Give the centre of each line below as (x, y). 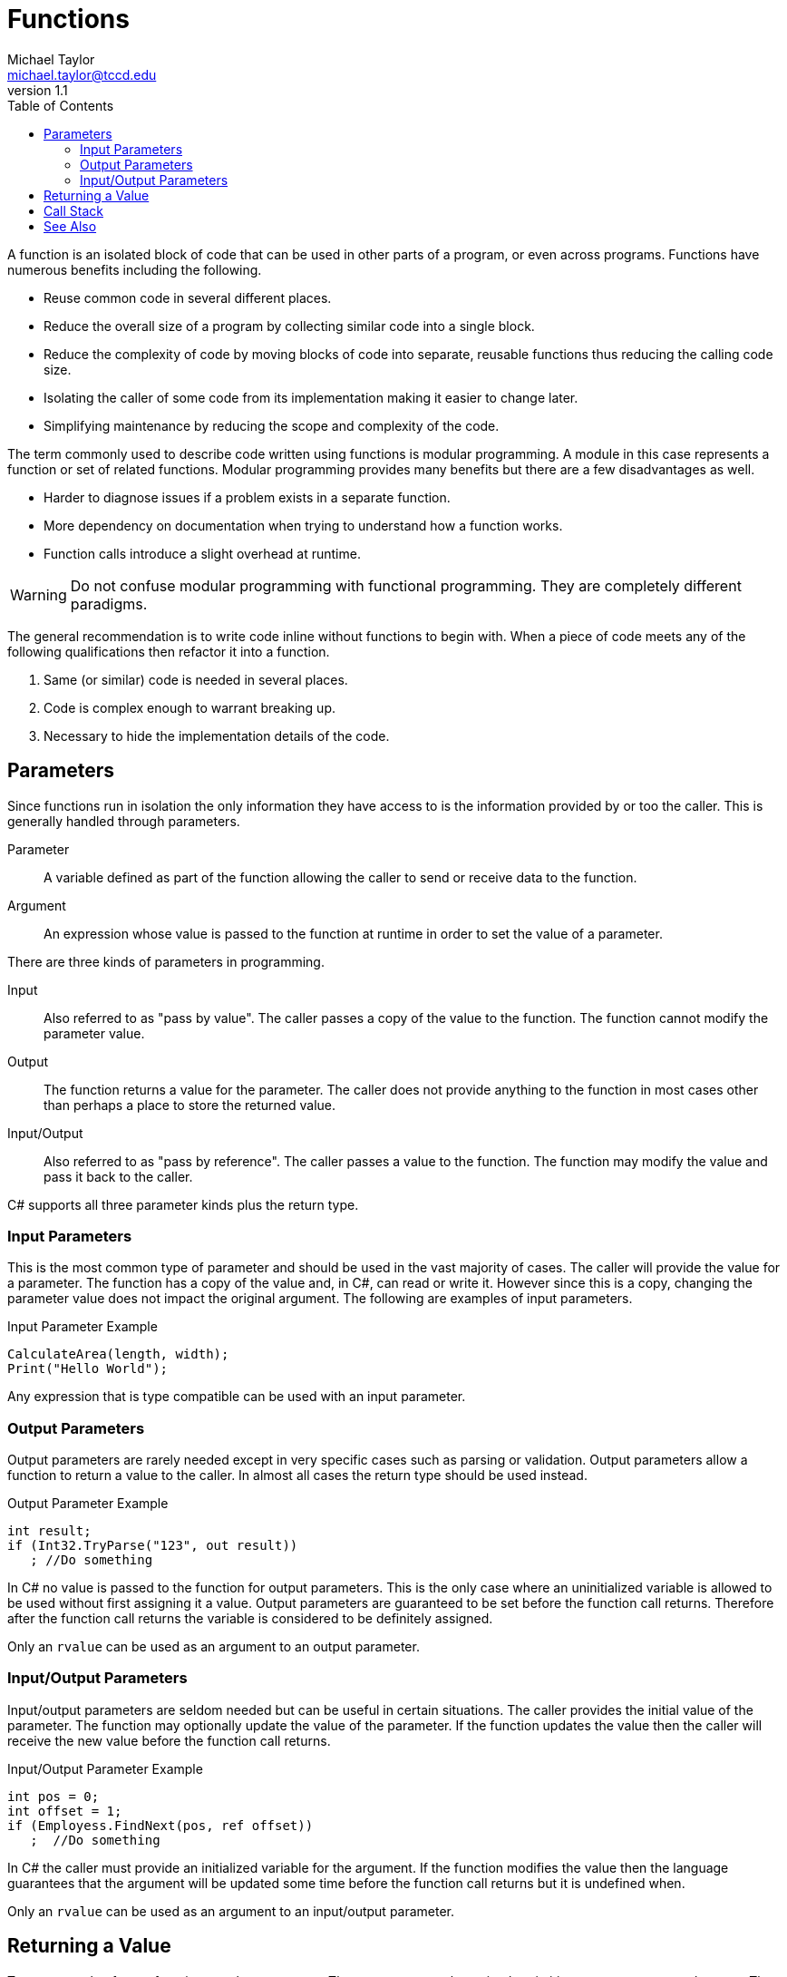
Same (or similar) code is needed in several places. (196, 679)
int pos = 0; (53, 1796)
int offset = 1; (65, 1811)
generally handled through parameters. (124, 821)
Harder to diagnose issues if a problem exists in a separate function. (247, 497)
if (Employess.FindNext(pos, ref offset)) (160, 1825)
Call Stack (73, 210)
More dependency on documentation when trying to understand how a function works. (303, 525)
